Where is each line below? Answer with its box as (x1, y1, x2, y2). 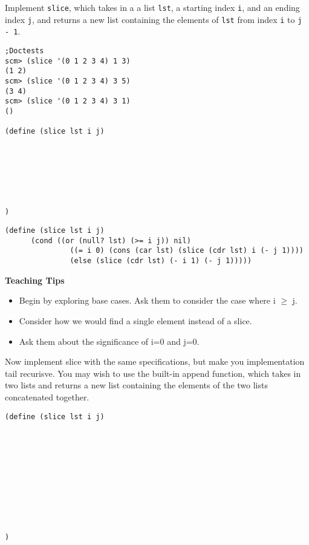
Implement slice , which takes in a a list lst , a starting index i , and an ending (5, 1, 300, 13)
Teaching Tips (5, 273, 65, 286)
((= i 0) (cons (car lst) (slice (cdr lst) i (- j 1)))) (70, 246, 304, 255)
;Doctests (5, 46, 44, 55)
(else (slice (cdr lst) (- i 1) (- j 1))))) (70, 256, 252, 266)
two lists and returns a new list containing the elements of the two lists (5, 379, 268, 391)
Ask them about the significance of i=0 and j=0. (19, 335, 200, 347)
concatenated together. (5, 390, 89, 403)
